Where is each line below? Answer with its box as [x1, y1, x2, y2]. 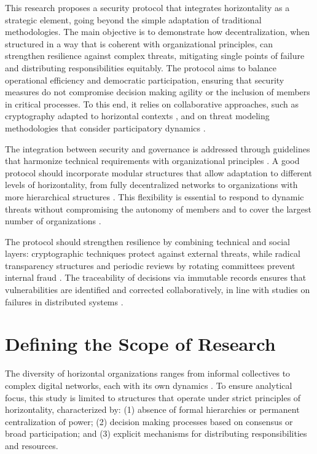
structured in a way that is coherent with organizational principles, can [5, 37, 273, 50]
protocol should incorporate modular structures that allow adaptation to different [5, 166, 312, 179]
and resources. [5, 439, 58, 452]
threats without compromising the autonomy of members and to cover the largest [5, 202, 312, 215]
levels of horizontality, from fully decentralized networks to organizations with [5, 178, 298, 191]
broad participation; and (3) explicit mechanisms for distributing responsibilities [5, 427, 307, 440]
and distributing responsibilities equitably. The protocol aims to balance [5, 61, 276, 74]
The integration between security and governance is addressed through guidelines [5, 142, 310, 155]
